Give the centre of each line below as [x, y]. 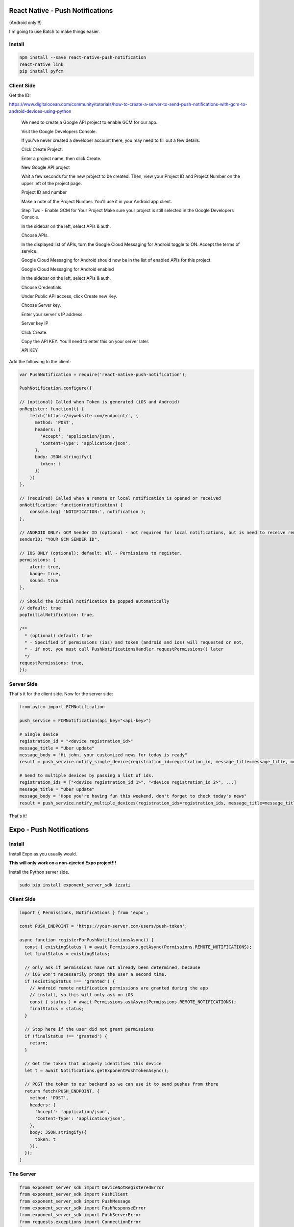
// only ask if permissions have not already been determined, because [112, 967]
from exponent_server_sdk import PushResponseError [83, 1208]
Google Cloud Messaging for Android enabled [68, 269]
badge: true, [45, 573]
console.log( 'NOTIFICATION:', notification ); [88, 512]
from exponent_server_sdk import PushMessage [75, 1201]
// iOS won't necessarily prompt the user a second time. [96, 974]
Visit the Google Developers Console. [59, 131]
